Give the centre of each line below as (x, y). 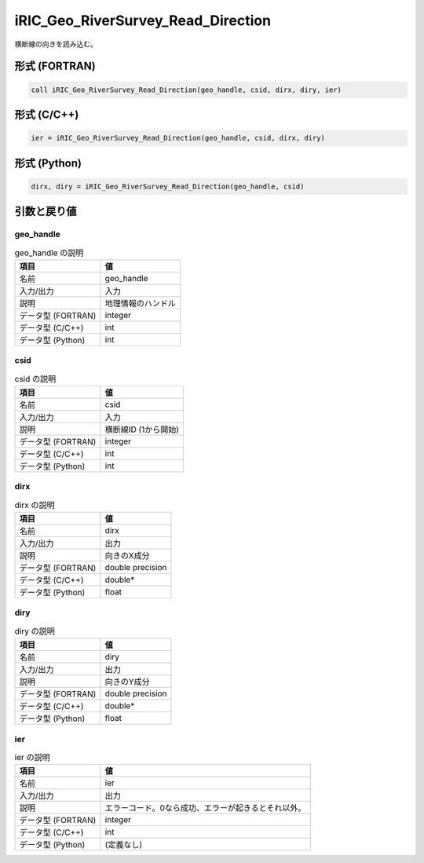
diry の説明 (35, 631)
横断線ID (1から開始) (142, 430)
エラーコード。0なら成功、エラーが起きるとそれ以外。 (205, 808)
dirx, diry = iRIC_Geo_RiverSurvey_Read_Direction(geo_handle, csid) (168, 186)
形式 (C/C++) (47, 114)
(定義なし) (124, 845)
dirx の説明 (35, 505)
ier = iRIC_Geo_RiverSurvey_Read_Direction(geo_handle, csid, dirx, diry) (178, 138)
